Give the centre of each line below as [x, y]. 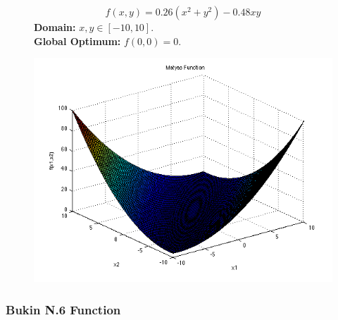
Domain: [55, 27]
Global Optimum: [77, 41]
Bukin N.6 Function [63, 309]
